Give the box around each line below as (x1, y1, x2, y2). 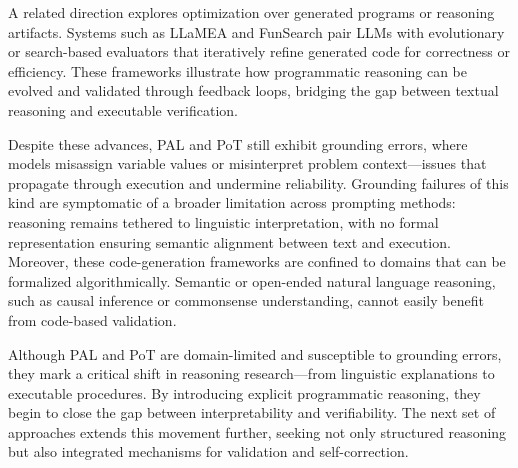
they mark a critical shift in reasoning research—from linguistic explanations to (8, 363, 495, 384)
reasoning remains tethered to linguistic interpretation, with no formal (8, 211, 439, 232)
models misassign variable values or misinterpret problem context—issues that (8, 153, 487, 174)
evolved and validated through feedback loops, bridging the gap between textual (8, 80, 499, 101)
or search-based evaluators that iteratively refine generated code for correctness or (8, 41, 511, 62)
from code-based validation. (8, 309, 177, 330)
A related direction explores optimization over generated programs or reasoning (8, 2, 495, 22)
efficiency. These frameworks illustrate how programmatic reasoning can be (8, 60, 468, 81)
